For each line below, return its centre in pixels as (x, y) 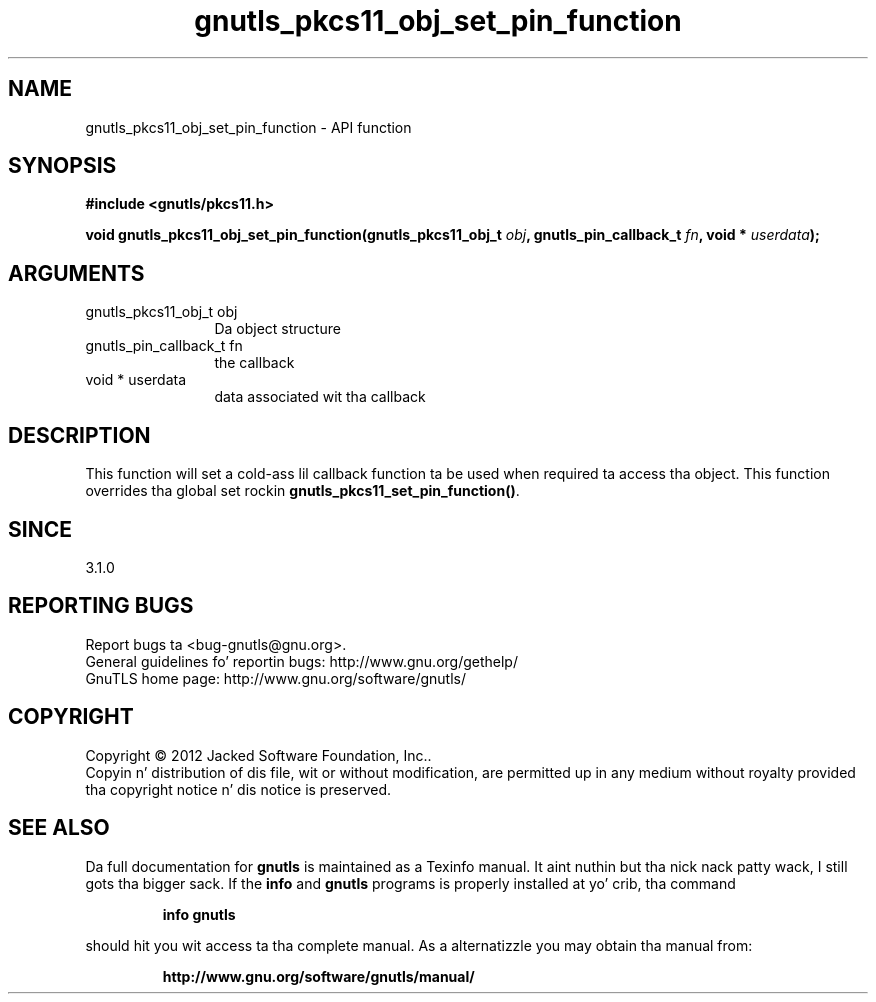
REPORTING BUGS (101, 606)
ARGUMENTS (76, 273)
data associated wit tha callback (320, 397)
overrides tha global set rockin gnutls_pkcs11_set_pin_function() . (302, 491)
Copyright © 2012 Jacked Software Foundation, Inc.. (258, 755)
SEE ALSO (59, 828)
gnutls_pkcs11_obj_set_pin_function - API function (248, 127)
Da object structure (277, 329)
